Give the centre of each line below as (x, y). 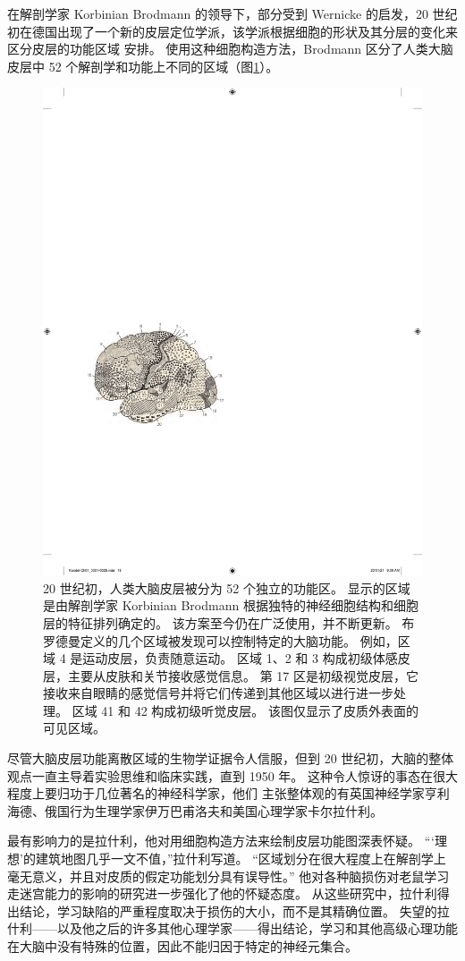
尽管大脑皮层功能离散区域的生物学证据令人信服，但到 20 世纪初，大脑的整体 (231, 758)
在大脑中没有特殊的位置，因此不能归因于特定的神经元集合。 (182, 946)
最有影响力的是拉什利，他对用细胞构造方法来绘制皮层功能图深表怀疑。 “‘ (221, 841)
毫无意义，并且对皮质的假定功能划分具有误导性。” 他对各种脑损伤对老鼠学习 (228, 876)
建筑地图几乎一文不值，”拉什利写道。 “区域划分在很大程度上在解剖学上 (241, 859)
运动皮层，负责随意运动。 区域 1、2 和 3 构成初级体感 (240, 658)
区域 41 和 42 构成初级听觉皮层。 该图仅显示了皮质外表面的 (245, 710)
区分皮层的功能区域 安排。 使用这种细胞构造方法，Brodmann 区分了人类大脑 (230, 49)
